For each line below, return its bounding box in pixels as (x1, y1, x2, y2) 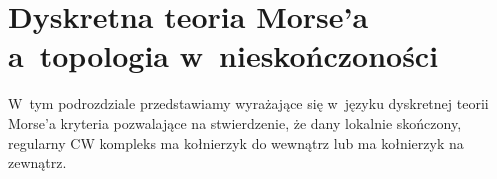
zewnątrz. (8, 152, 67, 173)
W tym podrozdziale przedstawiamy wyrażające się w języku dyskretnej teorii (8, 93, 489, 114)
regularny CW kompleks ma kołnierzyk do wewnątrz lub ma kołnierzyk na (8, 132, 464, 153)
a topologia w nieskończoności (8, 35, 439, 76)
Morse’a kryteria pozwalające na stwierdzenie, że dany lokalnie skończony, (8, 112, 462, 133)
